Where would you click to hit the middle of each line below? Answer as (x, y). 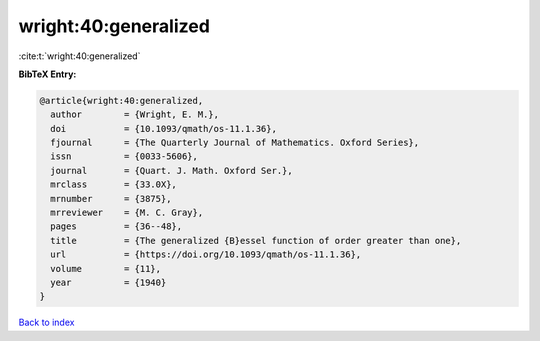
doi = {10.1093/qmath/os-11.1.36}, (163, 128)
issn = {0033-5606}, (124, 156)
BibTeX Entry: (47, 74)
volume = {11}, (106, 268)
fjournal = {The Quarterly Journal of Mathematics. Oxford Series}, (235, 143)
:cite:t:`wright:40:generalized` (79, 56)
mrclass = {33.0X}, (113, 184)
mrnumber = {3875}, (111, 198)
